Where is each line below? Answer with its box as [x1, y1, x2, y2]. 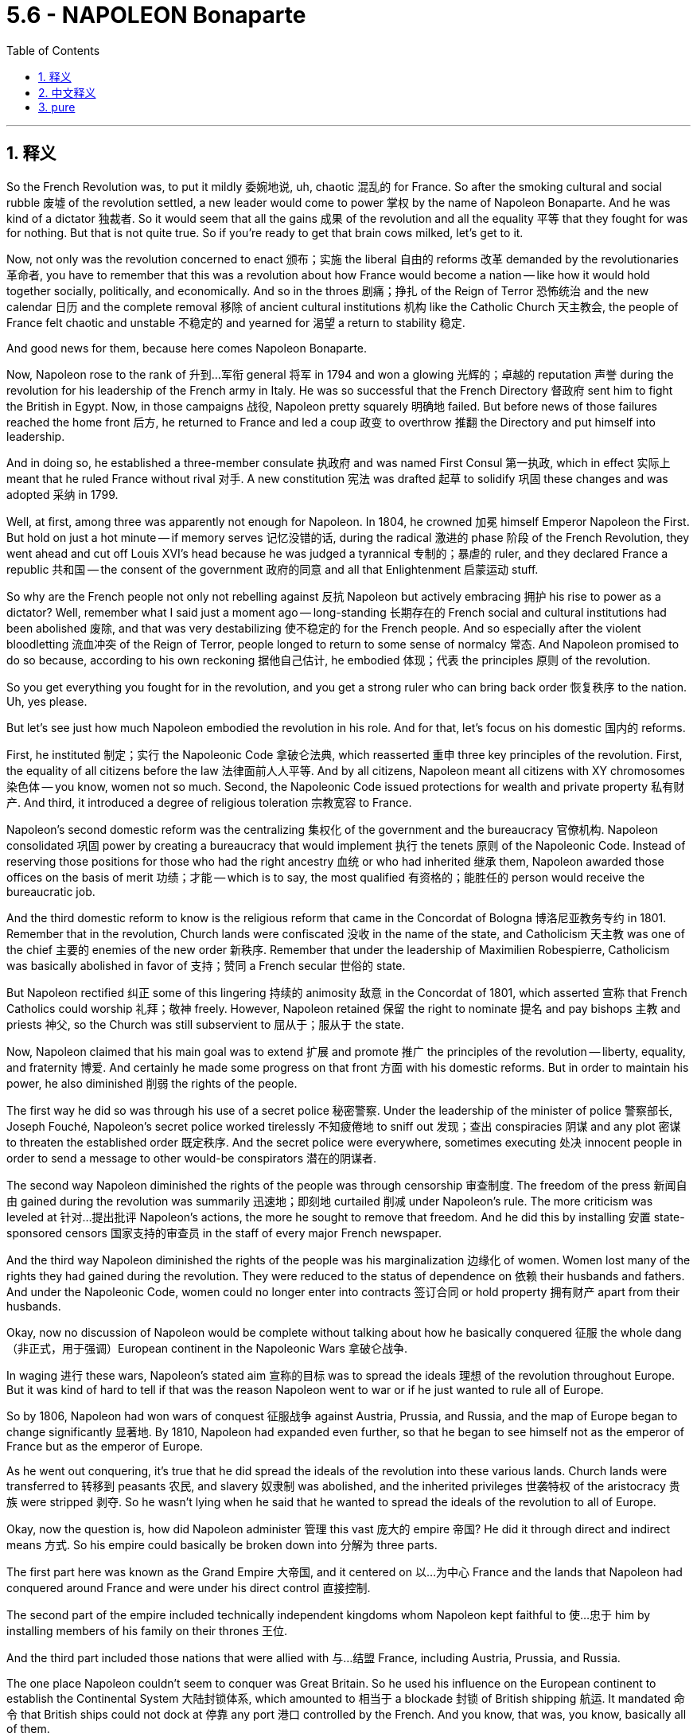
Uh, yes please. [6, 694, 88, 708]
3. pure [38, 99, 76, 114]
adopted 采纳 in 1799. [6, 487, 119, 501]
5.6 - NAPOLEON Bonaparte [6, 2, 306, 29]
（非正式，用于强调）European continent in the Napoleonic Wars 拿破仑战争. [6, 1341, 407, 1355]
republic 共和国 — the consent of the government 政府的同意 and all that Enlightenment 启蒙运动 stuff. [6, 562, 539, 576]
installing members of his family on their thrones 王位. [6, 1623, 288, 1638]
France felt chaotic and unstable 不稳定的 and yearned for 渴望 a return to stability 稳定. [6, 315, 465, 329]
